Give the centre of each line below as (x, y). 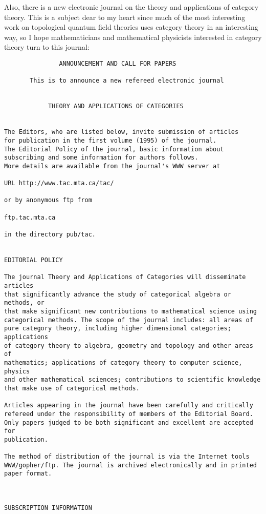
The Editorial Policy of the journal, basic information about (114, 149)
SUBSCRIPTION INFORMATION (48, 508)
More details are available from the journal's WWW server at (112, 166)
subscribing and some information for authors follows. (101, 158)
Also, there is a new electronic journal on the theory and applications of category (131, 7)
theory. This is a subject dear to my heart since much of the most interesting (125, 17)
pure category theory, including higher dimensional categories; (118, 329)
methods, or (24, 303)
